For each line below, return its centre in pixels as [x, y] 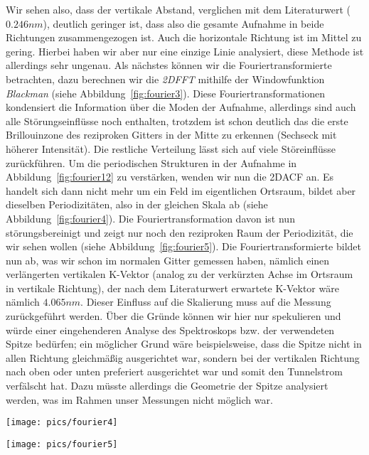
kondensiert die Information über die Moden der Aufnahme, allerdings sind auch [181, 107]
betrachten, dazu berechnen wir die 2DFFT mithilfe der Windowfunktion [165, 79]
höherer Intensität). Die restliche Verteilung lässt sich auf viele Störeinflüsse [171, 148]
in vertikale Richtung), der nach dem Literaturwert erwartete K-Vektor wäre [172, 288]
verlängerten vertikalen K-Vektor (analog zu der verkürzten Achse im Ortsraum [180, 274]
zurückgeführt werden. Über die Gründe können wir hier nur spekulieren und [173, 316]
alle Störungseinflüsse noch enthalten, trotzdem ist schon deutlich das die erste [177, 121]
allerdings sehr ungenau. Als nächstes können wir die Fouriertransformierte [169, 65]
